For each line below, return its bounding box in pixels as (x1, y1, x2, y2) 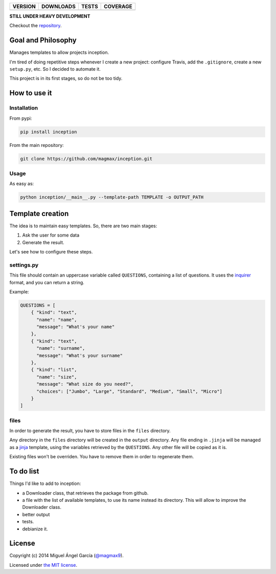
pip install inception (20, 129, 77, 135)
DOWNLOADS (41, 3, 76, 10)
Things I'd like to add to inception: (9, 480, 81, 486)
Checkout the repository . (9, 23, 62, 29)
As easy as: (9, 181, 34, 187)
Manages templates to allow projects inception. (9, 49, 109, 56)
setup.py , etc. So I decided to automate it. (9, 66, 101, 72)
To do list (9, 467, 39, 476)
